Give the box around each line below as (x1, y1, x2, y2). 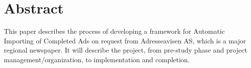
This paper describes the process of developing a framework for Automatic (4, 26, 225, 36)
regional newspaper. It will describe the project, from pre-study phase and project (4, 45, 247, 55)
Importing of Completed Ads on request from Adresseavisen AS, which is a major (4, 35, 246, 45)
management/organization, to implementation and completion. (4, 54, 190, 64)
